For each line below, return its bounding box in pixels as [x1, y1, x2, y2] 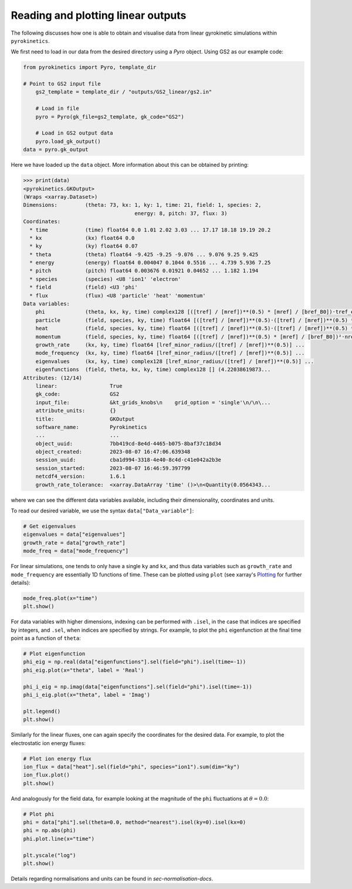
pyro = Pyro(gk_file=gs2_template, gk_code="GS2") [35, 113, 184, 120]
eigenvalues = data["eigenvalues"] [23, 531, 126, 538]
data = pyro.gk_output [23, 146, 89, 153]
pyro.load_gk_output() [35, 138, 101, 145]
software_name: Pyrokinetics [35, 424, 147, 430]
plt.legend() [23, 708, 61, 714]
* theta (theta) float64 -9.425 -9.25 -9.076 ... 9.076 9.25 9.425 [29, 251, 259, 258]
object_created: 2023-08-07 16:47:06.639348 [35, 448, 191, 455]
